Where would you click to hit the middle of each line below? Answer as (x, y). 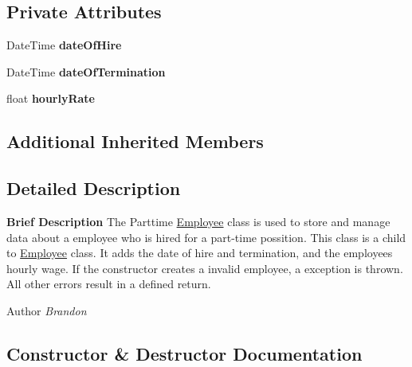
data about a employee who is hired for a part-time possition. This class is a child (206, 237)
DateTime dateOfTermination (86, 71)
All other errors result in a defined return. (109, 284)
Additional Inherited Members (135, 141)
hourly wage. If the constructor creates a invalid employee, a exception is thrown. (205, 268)
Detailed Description (94, 188)
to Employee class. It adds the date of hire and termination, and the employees (200, 253)
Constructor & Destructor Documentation (184, 353)
